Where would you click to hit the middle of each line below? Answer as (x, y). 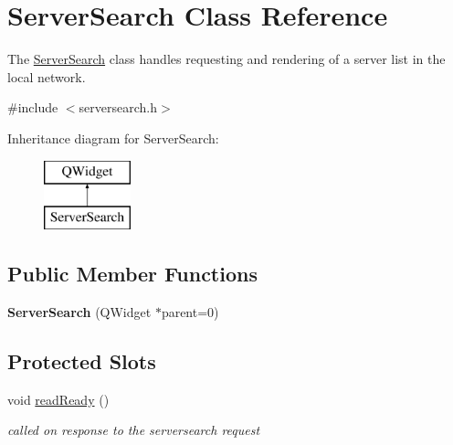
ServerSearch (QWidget (79, 311)
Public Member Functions (132, 274)
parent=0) (190, 311)
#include (33, 107)
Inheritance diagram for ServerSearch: (113, 138)
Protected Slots (82, 360)
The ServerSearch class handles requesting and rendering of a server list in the (226, 59)
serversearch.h (118, 107)
